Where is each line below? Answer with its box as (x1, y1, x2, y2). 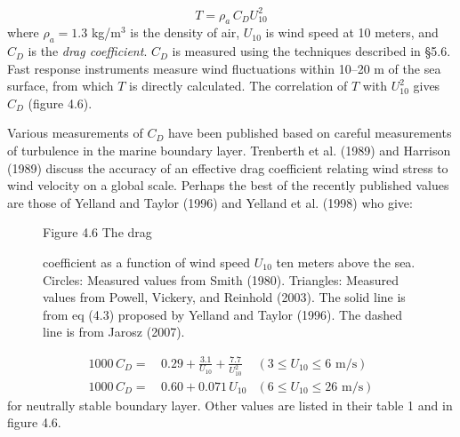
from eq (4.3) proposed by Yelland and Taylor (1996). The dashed (43, 305, 402, 323)
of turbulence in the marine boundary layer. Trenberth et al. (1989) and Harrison (7, 141, 451, 160)
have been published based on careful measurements (167, 123, 452, 142)
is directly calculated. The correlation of (129, 76, 348, 95)
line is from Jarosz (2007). (43, 322, 185, 341)
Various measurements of (7, 123, 143, 142)
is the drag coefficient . (28, 42, 148, 60)
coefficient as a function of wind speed (43, 253, 251, 272)
